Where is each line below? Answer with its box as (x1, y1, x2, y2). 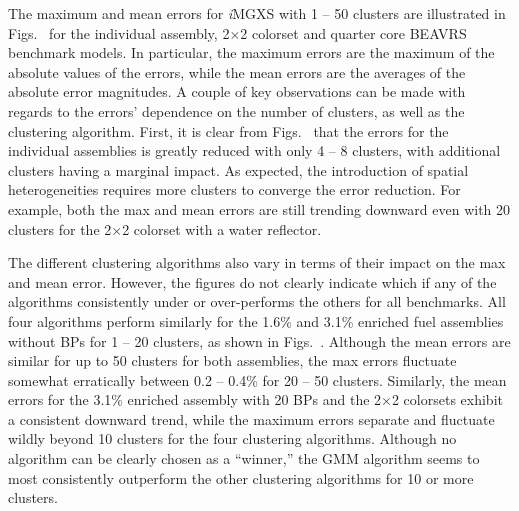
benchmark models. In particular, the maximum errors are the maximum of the (8, 42, 495, 63)
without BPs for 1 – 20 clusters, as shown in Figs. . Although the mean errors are (8, 330, 511, 351)
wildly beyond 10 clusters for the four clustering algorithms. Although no (8, 428, 457, 449)
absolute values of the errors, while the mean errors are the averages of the (8, 61, 466, 82)
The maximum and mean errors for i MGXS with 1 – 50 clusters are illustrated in (8, 3, 506, 23)
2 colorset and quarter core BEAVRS (240, 22, 467, 43)
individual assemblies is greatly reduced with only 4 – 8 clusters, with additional (8, 140, 501, 161)
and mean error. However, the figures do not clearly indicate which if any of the (8, 271, 497, 292)
